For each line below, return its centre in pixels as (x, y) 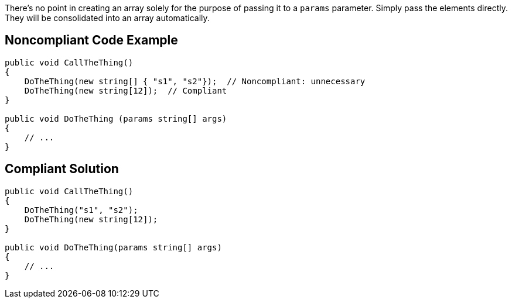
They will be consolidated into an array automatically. (107, 18)
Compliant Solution (62, 169)
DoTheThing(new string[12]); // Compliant (126, 90)
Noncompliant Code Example (91, 40)
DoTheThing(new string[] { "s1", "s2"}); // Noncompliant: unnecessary (195, 81)
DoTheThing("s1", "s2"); (81, 210)
